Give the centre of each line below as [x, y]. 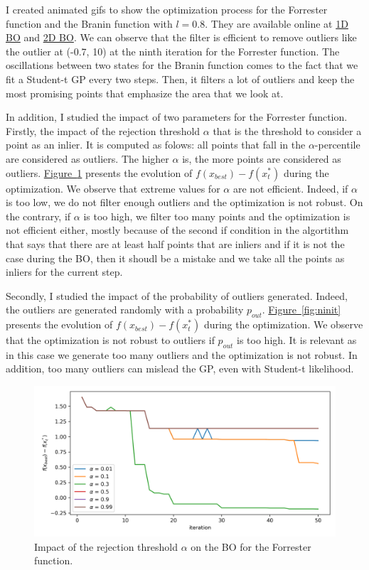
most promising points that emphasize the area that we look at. [145, 93]
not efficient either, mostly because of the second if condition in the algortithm [177, 230]
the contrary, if [38, 216]
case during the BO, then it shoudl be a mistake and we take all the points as [175, 258]
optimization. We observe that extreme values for [113, 188]
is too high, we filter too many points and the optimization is [217, 216]
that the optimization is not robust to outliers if [110, 340]
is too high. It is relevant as [297, 340]
